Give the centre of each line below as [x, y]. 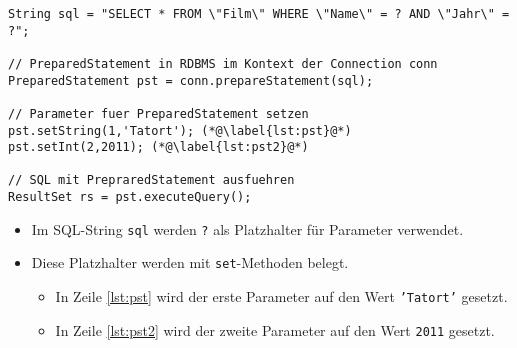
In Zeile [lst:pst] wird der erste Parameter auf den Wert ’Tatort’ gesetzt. [281, 296]
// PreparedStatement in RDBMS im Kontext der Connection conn [223, 63]
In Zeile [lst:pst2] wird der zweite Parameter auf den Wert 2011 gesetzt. [275, 329]
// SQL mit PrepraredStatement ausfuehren [151, 180]
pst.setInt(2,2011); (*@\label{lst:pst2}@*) [158, 147]
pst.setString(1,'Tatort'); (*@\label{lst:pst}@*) [180, 130]
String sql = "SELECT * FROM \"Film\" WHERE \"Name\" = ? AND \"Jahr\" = [259, 13]
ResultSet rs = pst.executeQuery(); [130, 197]
